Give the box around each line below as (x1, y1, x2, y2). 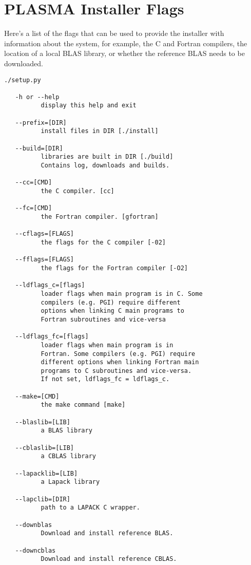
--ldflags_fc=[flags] (15, 333, 89, 341)
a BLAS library (41, 427, 92, 435)
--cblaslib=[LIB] (15, 444, 74, 451)
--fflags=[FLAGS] (15, 256, 74, 263)
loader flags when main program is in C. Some (41, 290, 203, 297)
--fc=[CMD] (15, 204, 52, 212)
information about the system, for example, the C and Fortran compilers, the (4, 37, 247, 48)
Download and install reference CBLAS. (41, 555, 177, 563)
